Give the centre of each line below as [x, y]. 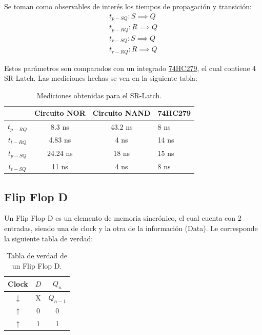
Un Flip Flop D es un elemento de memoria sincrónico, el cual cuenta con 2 [123, 218]
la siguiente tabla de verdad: [49, 238]
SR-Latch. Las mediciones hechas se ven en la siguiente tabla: [101, 78]
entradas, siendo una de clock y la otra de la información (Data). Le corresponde [131, 228]
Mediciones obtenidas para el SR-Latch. [99, 95]
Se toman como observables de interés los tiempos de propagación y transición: [128, 6]
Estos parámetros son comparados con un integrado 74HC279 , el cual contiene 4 [130, 68]
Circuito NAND [122, 113]
